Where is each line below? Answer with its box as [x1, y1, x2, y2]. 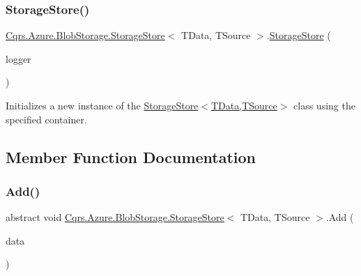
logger [6, 51, 31, 66]
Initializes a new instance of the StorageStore [6, 98, 199, 112]
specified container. [6, 112, 87, 126]
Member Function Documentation [6, 146, 256, 167]
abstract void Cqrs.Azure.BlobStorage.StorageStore [6, 210, 224, 224]
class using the [293, 98, 355, 112]
